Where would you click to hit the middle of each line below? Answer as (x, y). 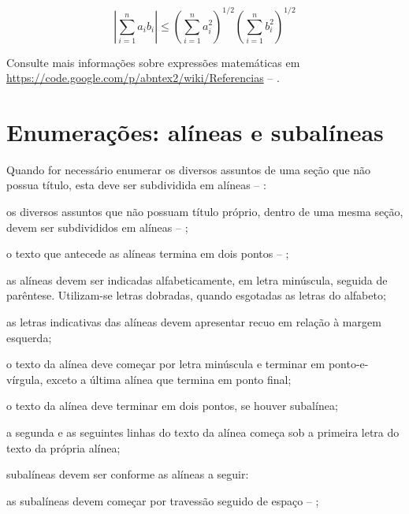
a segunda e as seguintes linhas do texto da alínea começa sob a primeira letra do (203, 432)
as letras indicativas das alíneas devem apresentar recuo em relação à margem (194, 321)
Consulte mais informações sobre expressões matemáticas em (153, 62)
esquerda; (29, 337)
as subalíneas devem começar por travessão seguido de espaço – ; (163, 500)
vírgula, (25, 379)
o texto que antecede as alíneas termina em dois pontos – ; (148, 253)
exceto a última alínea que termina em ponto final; (169, 379)
